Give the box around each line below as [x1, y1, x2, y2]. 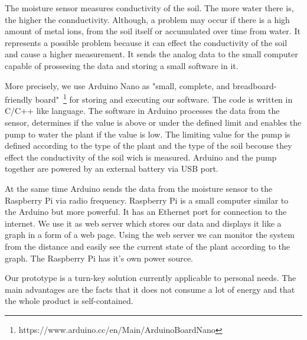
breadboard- [232, 79, 277, 91]
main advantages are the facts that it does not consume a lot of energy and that [5, 283, 295, 295]
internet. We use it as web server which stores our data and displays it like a [5, 217, 282, 229]
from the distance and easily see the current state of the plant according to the [5, 240, 290, 252]
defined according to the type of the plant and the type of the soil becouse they [5, 139, 292, 152]
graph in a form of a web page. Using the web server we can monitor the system [5, 228, 295, 241]
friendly [5, 93, 32, 105]
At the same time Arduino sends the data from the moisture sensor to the [5, 182, 273, 194]
